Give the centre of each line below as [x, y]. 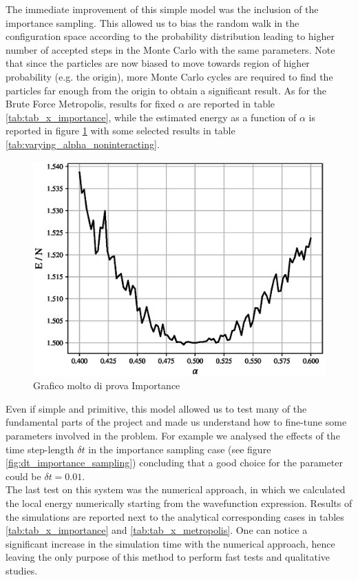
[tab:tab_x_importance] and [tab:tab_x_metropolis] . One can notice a [157, 530]
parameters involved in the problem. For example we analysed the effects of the [173, 435]
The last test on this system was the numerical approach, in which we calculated [176, 489]
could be [23, 476]
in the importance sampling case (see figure [180, 449]
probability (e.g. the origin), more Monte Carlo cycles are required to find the [169, 76]
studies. [22, 570]
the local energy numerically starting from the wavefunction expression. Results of [179, 503]
